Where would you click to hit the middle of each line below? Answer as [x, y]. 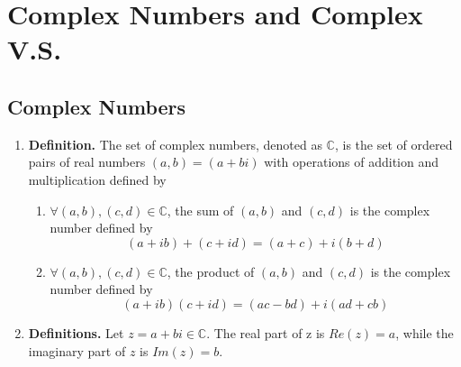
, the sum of [200, 210]
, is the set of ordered [393, 144]
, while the [425, 332]
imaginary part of [77, 350]
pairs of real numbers [87, 162]
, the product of [211, 271]
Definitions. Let [76, 332]
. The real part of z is [266, 332]
